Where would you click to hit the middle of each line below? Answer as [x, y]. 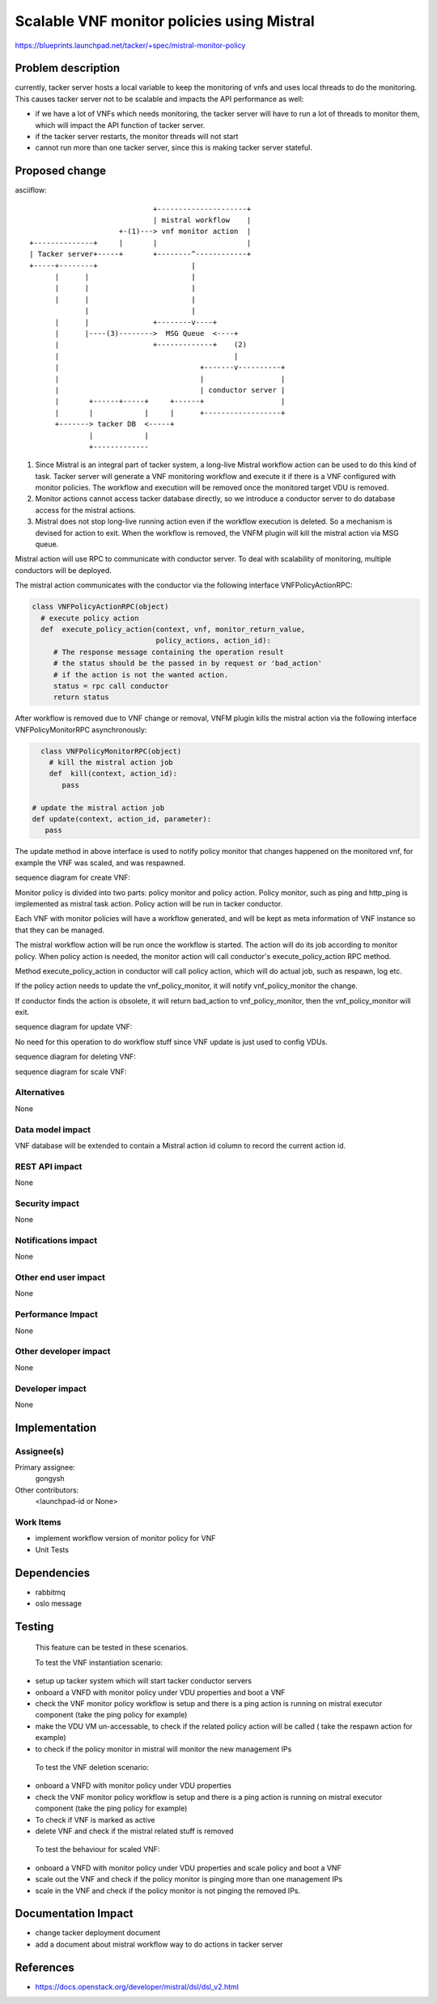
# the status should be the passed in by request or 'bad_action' [188, 663]
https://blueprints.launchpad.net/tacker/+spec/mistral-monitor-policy [130, 45]
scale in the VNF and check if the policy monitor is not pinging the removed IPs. [168, 1891]
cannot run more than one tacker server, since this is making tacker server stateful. [174, 148]
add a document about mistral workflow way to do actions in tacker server [159, 1944]
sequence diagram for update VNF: [74, 1027]
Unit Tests [52, 1549]
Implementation [56, 1427]
